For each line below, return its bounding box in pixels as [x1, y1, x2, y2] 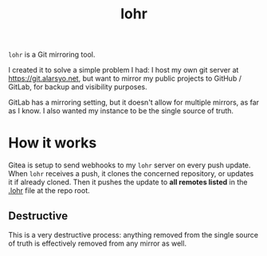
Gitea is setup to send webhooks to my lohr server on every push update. [8, 160, 251, 170]
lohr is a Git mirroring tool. [8, 49, 96, 60]
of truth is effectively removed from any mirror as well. [8, 238, 187, 248]
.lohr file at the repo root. [8, 186, 90, 195]
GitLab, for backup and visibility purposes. [8, 82, 147, 92]
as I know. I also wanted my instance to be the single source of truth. [8, 106, 234, 116]
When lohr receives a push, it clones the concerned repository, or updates [8, 169, 254, 179]
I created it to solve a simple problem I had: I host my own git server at [8, 65, 239, 75]
